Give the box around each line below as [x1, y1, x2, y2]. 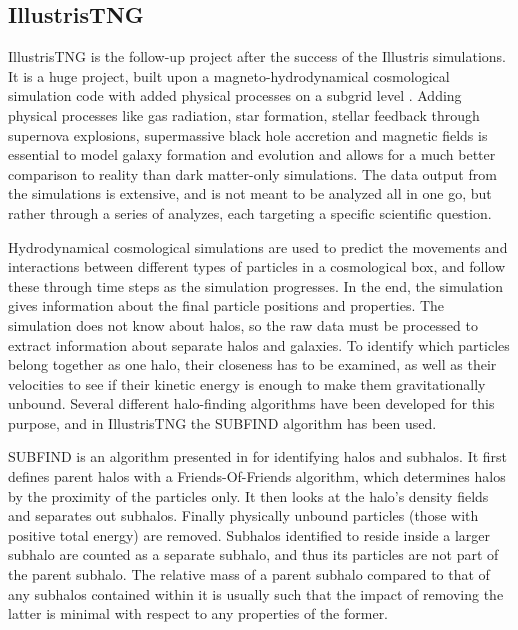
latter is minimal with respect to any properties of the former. [8, 603, 389, 624]
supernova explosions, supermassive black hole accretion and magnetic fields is [8, 124, 488, 145]
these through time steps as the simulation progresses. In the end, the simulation [8, 275, 504, 296]
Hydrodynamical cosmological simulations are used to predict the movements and [8, 236, 508, 257]
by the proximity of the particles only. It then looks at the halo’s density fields [8, 485, 489, 506]
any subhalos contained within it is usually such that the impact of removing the [8, 583, 504, 604]
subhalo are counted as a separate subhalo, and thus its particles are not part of [8, 544, 499, 565]
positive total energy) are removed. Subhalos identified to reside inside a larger [8, 524, 490, 545]
